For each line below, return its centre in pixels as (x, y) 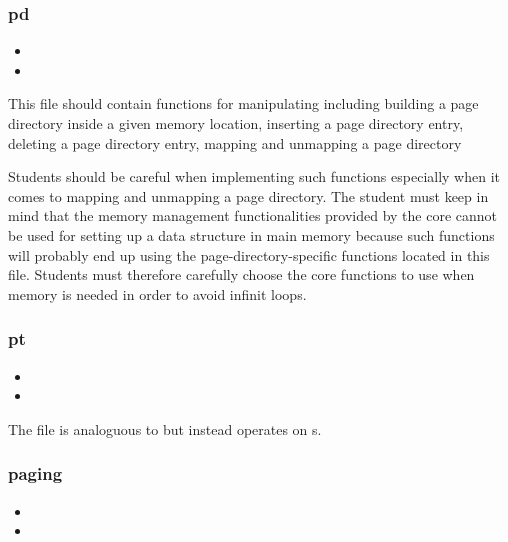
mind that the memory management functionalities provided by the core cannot (253, 215)
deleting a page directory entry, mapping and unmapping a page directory (235, 142)
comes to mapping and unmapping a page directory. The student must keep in (248, 195)
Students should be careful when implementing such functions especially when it (254, 176)
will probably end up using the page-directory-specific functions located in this (249, 254)
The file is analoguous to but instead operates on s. (165, 428)
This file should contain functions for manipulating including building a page (243, 103)
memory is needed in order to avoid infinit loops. (157, 293)
